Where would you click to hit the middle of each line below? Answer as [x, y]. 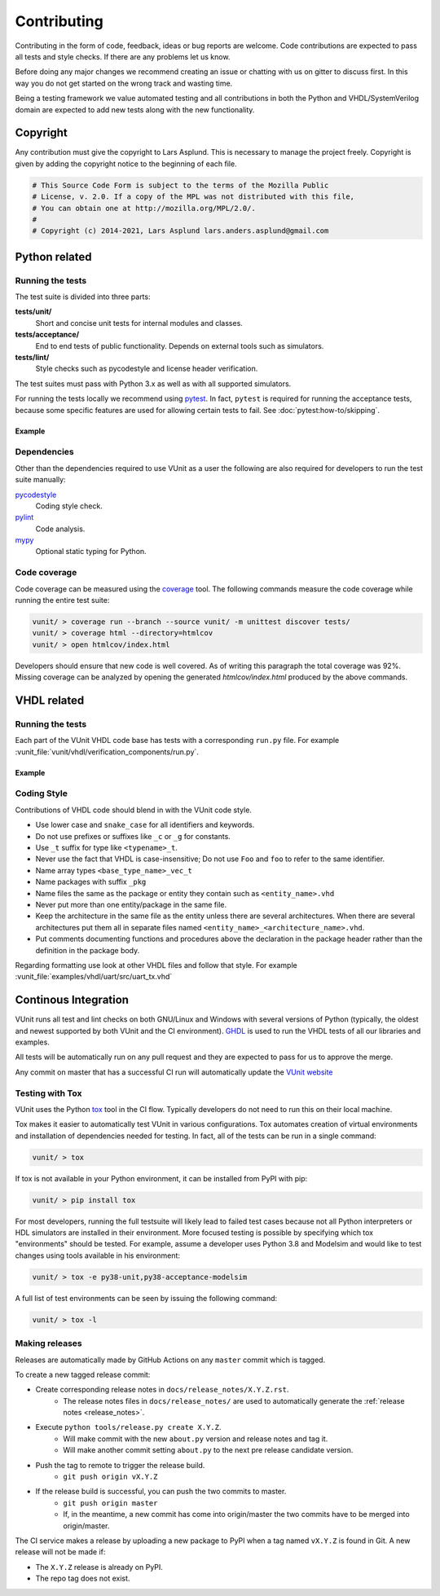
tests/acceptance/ [47, 335]
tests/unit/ [33, 312]
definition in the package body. [88, 950]
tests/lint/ [32, 358]
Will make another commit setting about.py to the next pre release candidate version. [208, 1450]
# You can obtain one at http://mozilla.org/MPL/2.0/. [144, 208]
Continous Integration [72, 1000]
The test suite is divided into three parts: [83, 297]
